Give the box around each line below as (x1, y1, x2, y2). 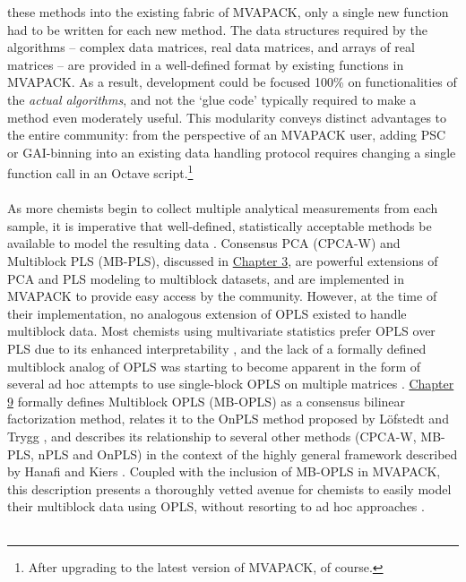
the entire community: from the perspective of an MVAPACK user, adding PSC (7, 125, 446, 144)
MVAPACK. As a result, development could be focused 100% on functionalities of (7, 73, 457, 91)
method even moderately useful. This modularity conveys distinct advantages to (7, 107, 447, 126)
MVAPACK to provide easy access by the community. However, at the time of (7, 287, 437, 305)
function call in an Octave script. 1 (7, 161, 194, 182)
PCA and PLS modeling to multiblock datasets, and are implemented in (7, 269, 404, 287)
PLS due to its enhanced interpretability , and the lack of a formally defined (7, 338, 427, 357)
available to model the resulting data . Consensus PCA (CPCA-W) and (7, 234, 401, 252)
